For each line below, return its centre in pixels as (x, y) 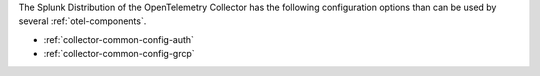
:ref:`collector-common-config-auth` (119, 39)
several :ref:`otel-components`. (82, 21)
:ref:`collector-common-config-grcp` (119, 54)
